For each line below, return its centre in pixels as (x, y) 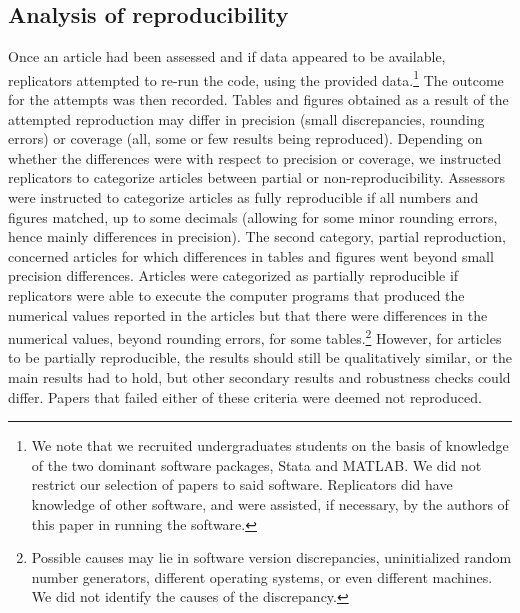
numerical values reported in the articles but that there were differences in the (248, 314)
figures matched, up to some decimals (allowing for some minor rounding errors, (253, 216)
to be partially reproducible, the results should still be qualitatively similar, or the (260, 357)
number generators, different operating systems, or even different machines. (262, 576)
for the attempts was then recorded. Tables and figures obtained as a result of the (258, 99)
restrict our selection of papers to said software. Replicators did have (242, 484)
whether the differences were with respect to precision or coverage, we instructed (255, 157)
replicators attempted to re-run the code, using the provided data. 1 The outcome (256, 78)
